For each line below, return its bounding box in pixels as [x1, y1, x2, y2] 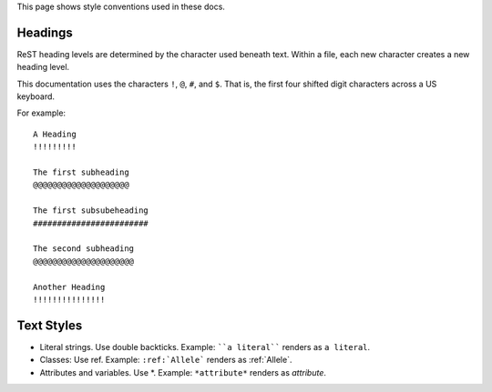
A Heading [33, 128, 77, 139]
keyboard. [16, 91, 55, 102]
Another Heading [33, 282, 106, 292]
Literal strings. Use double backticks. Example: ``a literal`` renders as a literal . [39, 341, 371, 352]
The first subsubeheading [33, 206, 149, 216]
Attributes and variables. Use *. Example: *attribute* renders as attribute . [39, 367, 327, 377]
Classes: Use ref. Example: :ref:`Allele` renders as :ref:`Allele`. [39, 355, 292, 366]
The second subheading [33, 244, 135, 254]
